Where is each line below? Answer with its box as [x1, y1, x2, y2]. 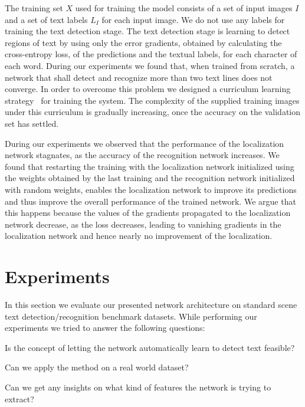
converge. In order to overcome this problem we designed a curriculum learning [5, 83, 291, 95]
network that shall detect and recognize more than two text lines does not [5, 71, 273, 83]
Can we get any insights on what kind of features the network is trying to [5, 380, 271, 393]
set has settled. [5, 117, 59, 129]
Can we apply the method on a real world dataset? [5, 361, 189, 373]
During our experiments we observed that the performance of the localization [5, 137, 284, 149]
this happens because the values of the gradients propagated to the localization [5, 206, 291, 219]
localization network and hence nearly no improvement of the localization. [5, 229, 273, 242]
